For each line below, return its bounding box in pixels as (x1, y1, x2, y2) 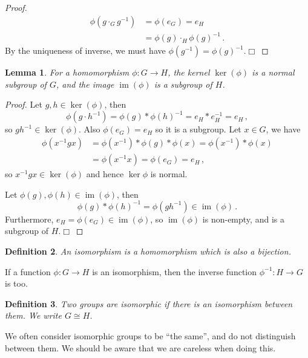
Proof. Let (5, 98, 42, 111)
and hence (86, 168, 124, 180)
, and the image (56, 77, 114, 90)
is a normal (252, 66, 295, 79)
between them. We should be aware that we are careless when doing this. (5, 341, 276, 354)
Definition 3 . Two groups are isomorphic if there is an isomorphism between (5, 297, 293, 310)
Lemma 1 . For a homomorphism (5, 66, 129, 79)
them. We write (5, 309, 62, 322)
